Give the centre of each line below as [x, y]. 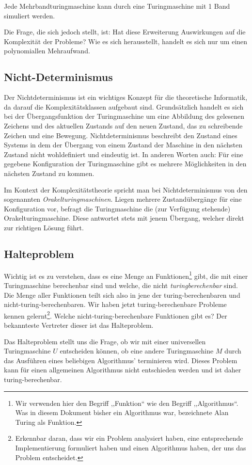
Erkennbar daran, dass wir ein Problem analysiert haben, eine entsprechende [129, 438]
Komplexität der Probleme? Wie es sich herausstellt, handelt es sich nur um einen [126, 41]
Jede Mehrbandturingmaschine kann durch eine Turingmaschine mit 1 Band [117, 6]
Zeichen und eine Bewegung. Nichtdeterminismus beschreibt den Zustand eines [121, 135]
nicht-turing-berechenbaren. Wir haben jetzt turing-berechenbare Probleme [115, 304]
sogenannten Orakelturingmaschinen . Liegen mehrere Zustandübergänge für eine [123, 199]
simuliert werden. [30, 15]
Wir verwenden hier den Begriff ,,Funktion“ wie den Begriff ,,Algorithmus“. [127, 403]
